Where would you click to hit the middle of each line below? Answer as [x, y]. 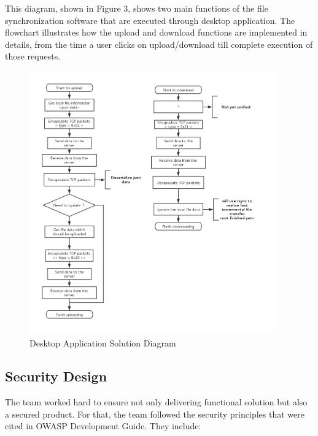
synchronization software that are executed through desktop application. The [150, 20]
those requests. [33, 56]
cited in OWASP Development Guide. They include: [103, 426]
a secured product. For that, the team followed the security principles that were [155, 414]
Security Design [56, 376]
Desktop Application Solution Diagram [103, 343]
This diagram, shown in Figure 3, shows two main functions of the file [137, 8]
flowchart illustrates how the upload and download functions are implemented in [156, 32]
